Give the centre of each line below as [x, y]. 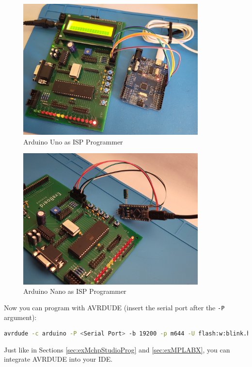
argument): [20, 317]
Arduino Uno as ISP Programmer [73, 141]
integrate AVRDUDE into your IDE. [58, 359]
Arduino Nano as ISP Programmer [75, 291]
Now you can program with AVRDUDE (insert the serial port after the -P [114, 307]
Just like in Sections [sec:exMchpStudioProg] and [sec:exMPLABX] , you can [117, 349]
